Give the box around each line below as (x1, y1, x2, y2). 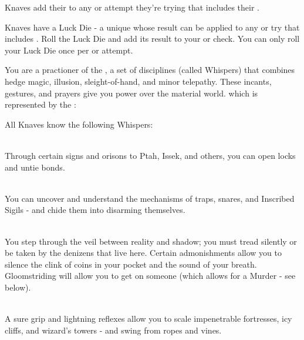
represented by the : (5, 98, 76, 111)
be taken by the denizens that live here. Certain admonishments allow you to (5, 246, 282, 259)
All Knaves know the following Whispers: (5, 118, 153, 130)
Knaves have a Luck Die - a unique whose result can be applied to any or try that (5, 21, 300, 33)
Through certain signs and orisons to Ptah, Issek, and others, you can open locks (5, 149, 296, 161)
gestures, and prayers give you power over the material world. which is (5, 86, 258, 99)
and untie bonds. (5, 161, 65, 173)
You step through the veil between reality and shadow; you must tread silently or (5, 235, 297, 247)
